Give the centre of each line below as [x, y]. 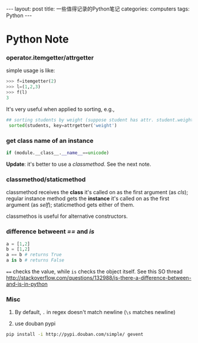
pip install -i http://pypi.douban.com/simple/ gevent [75, 335]
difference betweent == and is [50, 231]
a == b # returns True [34, 255]
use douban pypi [35, 324]
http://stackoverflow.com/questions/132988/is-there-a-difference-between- [99, 278]
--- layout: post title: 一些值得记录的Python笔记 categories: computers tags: [98, 9]
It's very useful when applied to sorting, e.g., [60, 109]
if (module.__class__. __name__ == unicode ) [58, 153]
